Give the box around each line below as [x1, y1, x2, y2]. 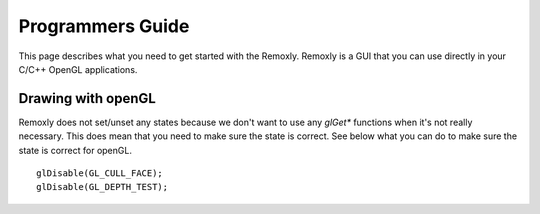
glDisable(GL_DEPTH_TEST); [36, 181, 169, 193]
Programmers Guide [18, 15, 190, 37]
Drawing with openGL [18, 90, 157, 107]
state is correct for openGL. [18, 144, 132, 156]
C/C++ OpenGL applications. [18, 63, 138, 75]
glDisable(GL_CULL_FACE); [36, 168, 164, 179]
